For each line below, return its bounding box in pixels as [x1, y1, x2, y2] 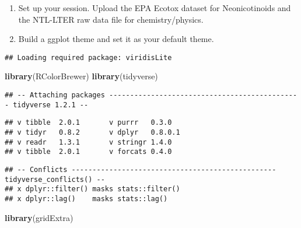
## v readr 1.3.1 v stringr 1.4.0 [5, 138, 172, 146]
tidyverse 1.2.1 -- [13, 100, 89, 109]
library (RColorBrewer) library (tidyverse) [5, 70, 158, 82]
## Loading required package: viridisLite [5, 53, 172, 62]
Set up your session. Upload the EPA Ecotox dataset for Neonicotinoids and [18, 2, 291, 13]
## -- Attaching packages [5, 91, 105, 100]
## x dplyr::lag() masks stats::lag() [5, 194, 168, 203]
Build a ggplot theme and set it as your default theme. [18, 33, 214, 45]
